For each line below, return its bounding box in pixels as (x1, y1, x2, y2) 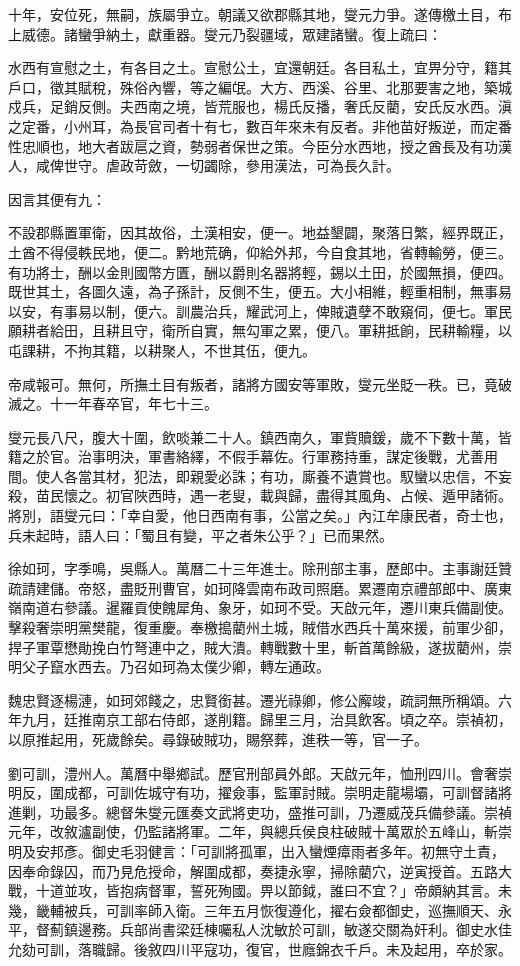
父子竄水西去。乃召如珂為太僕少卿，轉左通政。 (21, 656, 330, 677)
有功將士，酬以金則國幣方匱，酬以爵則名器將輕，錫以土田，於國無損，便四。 (8, 261, 512, 282)
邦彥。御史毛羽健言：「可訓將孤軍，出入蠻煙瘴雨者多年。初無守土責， (49, 840, 505, 861)
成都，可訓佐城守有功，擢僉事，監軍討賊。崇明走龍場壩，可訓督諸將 (63, 782, 512, 803)
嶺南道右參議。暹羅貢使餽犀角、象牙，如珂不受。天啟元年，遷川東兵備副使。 (8, 597, 512, 618)
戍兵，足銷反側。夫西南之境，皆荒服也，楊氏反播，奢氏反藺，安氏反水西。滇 (8, 96, 512, 117)
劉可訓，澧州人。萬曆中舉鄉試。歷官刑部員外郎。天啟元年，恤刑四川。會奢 (8, 762, 498, 783)
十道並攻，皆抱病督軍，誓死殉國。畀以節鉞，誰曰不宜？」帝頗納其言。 (35, 880, 498, 901)
